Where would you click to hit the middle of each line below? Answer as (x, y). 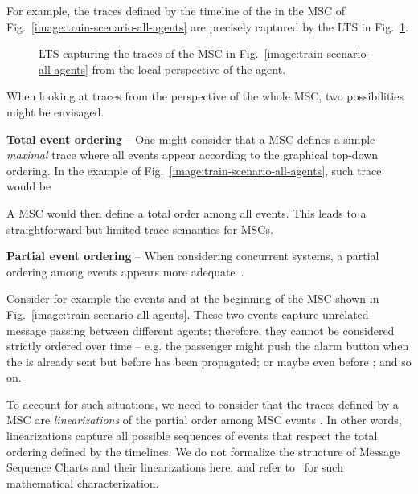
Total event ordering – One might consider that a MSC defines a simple (191, 139)
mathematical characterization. (83, 482)
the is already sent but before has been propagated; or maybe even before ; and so (209, 361)
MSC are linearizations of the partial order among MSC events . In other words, (204, 420)
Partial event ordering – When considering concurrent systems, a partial (193, 256)
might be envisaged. (55, 111)
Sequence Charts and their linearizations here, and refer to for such (175, 467)
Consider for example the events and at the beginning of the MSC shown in (193, 298)
